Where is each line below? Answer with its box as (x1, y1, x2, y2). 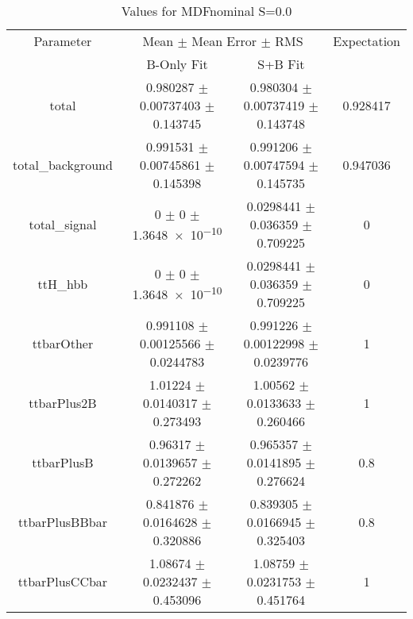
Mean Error (191, 32, 257, 50)
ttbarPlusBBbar (17, 513, 107, 531)
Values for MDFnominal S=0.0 (121, 2, 292, 20)
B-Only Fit (146, 55, 208, 73)
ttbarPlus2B (29, 394, 97, 412)
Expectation (333, 32, 400, 50)
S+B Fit (257, 55, 305, 73)
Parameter (33, 32, 92, 50)
